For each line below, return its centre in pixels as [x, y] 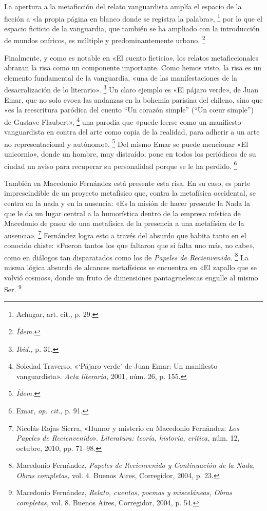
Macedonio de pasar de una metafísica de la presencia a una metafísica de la [124, 223]
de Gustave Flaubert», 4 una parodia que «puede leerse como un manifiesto [123, 121]
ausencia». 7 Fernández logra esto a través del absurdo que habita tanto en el [125, 234]
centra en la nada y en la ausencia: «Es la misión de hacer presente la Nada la [127, 203]
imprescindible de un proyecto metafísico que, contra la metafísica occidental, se [130, 193]
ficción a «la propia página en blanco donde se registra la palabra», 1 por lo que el [133, 17]
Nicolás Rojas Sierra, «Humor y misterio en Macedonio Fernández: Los [128, 428]
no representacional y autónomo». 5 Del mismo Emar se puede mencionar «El [126, 143]
